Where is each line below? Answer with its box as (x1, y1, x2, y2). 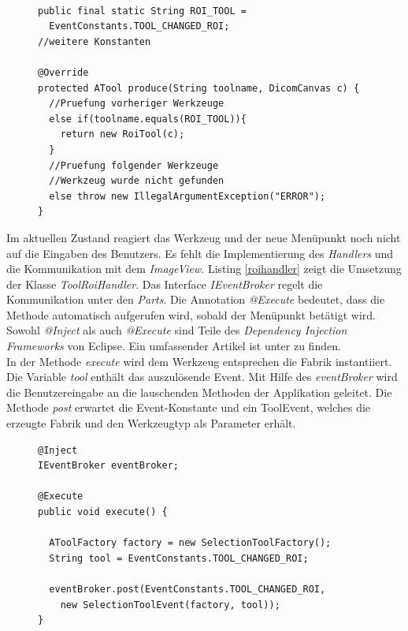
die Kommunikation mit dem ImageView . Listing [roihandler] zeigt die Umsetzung (6, 260, 402, 277)
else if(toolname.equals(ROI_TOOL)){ (49, 113, 247, 125)
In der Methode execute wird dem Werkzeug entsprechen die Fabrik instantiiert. (6, 353, 392, 369)
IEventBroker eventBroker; (38, 460, 179, 472)
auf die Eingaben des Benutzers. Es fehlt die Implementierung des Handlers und (6, 245, 394, 261)
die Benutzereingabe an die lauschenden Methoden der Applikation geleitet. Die (6, 383, 392, 400)
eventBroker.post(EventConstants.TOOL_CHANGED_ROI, (49, 583, 326, 595)
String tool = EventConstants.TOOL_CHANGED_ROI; (49, 552, 309, 564)
